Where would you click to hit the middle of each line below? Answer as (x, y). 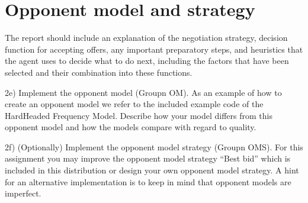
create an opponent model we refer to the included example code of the (134, 104)
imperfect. (23, 193)
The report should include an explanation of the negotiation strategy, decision (146, 38)
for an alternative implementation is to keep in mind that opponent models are (148, 181)
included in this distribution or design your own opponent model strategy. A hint (152, 170)
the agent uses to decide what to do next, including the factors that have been (147, 61)
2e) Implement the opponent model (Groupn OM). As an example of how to (143, 92)
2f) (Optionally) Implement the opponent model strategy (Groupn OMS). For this (154, 146)
